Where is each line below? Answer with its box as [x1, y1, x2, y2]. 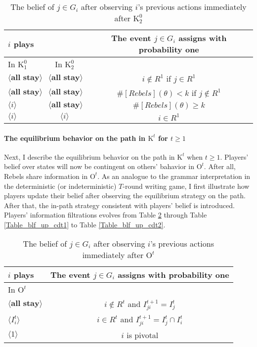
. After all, [204, 161, 236, 172]
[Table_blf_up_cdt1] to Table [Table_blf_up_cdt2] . [4, 219, 166, 229]
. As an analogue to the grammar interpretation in [97, 171, 251, 181]
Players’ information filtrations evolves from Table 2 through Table [4, 210, 207, 220]
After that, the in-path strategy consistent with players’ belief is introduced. [4, 200, 235, 210]
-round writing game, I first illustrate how [123, 180, 250, 191]
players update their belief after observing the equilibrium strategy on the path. [4, 190, 246, 201]
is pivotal [127, 329, 159, 341]
